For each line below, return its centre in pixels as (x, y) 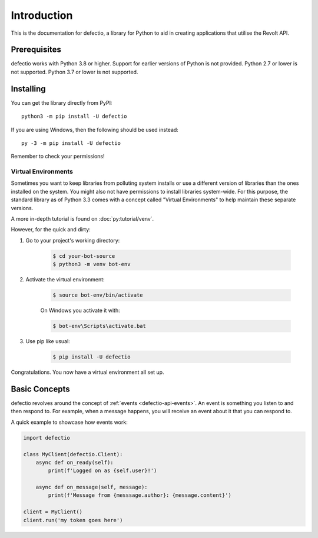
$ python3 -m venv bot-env (92, 264)
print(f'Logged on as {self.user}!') (102, 471)
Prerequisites (36, 50)
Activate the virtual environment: (65, 280)
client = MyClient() (53, 512)
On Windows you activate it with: (80, 310)
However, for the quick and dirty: (51, 230)
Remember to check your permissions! (58, 157)
